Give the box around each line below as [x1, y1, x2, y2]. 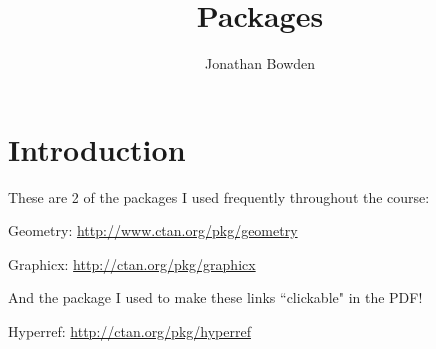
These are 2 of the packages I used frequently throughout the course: [8, 186, 430, 207]
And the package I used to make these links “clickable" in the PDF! [8, 287, 423, 308]
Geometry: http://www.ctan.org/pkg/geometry [8, 220, 298, 241]
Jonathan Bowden [204, 53, 316, 74]
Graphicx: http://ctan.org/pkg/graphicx [8, 253, 256, 274]
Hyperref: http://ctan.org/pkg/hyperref [8, 321, 251, 342]
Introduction [8, 128, 186, 169]
